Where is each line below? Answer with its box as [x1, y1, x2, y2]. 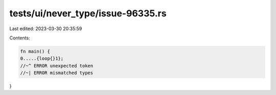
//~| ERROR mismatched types [20, 70, 94, 76]
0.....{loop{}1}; [20, 56, 64, 61]
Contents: [9, 35, 30, 41]
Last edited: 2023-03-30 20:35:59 [9, 26, 82, 32]
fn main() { [20, 49, 51, 54]
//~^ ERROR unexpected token [20, 63, 94, 68]
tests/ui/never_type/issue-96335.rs [9, 8, 167, 19]
